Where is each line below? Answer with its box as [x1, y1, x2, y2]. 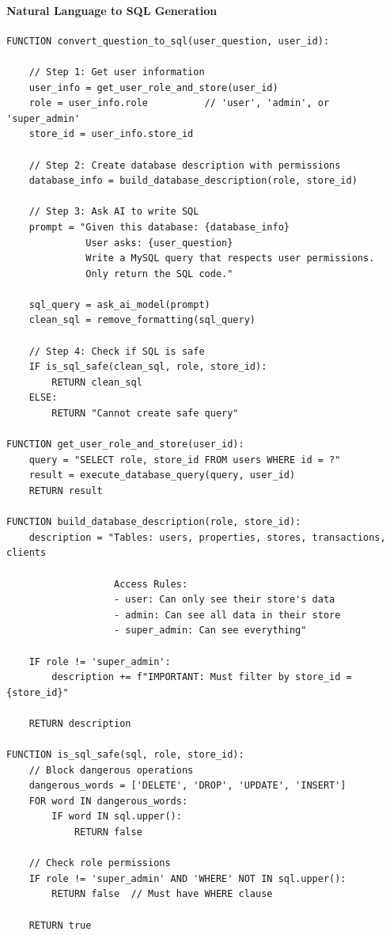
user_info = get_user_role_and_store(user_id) [28, 82, 278, 93]
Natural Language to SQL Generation [6, 2, 218, 18]
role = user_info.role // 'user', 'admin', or [28, 97, 330, 109]
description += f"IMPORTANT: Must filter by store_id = [51, 671, 352, 683]
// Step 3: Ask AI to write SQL [28, 206, 199, 218]
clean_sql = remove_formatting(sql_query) [28, 314, 256, 326]
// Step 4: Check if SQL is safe [28, 345, 205, 357]
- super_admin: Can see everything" [114, 625, 307, 637]
